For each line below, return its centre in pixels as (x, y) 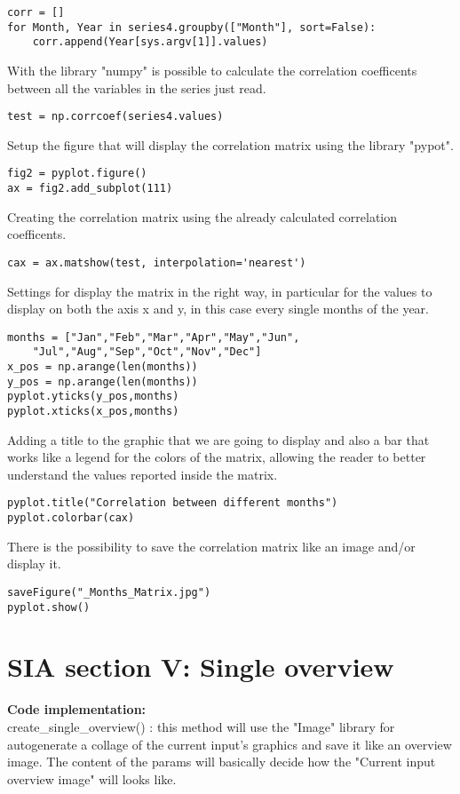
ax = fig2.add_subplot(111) (90, 189)
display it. (34, 564)
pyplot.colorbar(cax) (71, 518)
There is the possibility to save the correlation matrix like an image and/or (211, 546)
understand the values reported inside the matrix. (143, 474)
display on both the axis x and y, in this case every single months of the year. (218, 309)
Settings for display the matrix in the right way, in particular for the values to (220, 291)
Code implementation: (77, 709)
